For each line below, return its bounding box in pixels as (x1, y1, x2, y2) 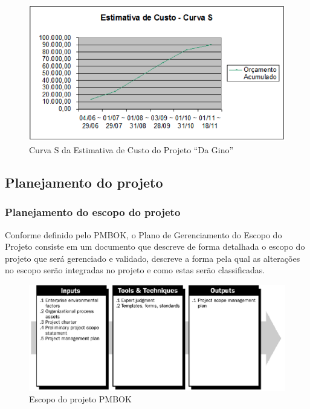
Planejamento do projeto (5, 173, 163, 191)
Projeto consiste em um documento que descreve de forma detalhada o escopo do (5, 240, 305, 253)
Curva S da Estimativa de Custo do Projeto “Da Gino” (29, 144, 234, 156)
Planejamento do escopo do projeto (5, 204, 181, 220)
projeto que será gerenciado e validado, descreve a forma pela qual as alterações (5, 252, 300, 264)
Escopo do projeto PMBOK (29, 393, 132, 405)
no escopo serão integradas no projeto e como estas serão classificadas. (5, 264, 265, 276)
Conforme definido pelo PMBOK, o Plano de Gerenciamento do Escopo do (5, 228, 282, 241)
